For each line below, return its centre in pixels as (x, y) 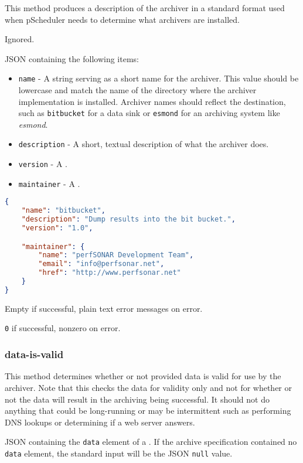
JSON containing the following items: (72, 58)
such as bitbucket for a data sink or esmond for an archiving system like (149, 113)
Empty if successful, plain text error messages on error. (104, 308)
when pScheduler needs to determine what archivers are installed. (122, 19)
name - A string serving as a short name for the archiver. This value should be (159, 78)
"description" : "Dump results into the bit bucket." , (128, 219)
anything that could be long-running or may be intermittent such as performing (148, 411)
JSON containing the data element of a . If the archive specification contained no (151, 442)
